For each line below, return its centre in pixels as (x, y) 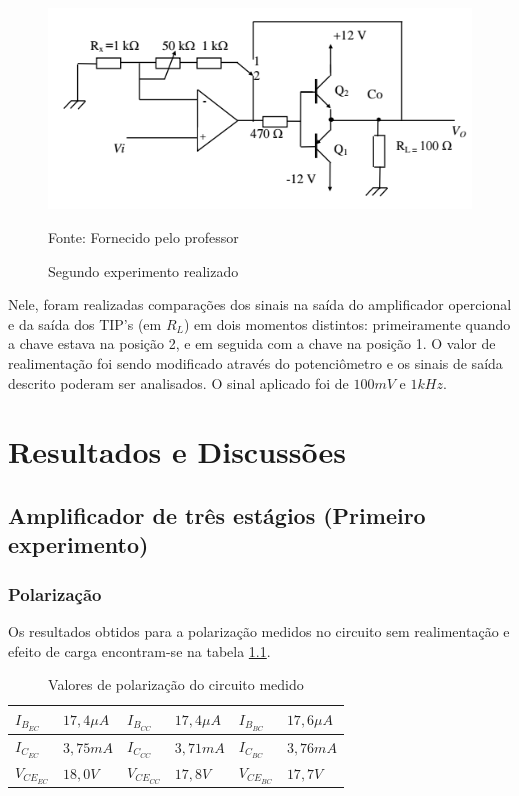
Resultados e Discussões (177, 451)
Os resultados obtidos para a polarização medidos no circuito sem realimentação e (259, 630)
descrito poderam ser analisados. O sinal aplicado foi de (178, 382)
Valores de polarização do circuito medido (176, 684)
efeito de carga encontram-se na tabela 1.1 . (139, 650)
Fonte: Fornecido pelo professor (143, 237)
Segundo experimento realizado (143, 270)
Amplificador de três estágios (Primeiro (217, 514)
